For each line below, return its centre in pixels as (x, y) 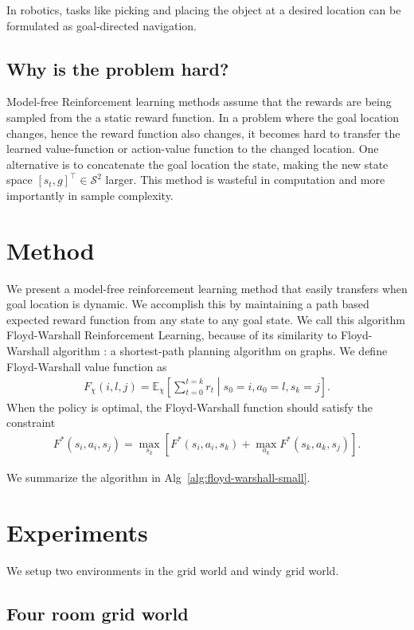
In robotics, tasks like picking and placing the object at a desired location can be (204, 10)
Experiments (77, 532)
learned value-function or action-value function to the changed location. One (193, 149)
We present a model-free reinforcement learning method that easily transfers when (207, 288)
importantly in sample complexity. (90, 195)
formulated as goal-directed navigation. (102, 25)
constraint (31, 423)
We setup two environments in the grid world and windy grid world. (173, 570)
